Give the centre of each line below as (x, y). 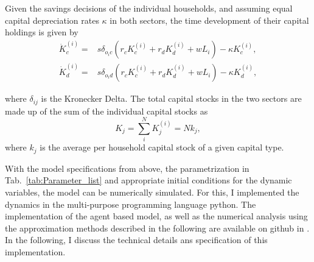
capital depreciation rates (52, 20)
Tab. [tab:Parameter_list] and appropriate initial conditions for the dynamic (148, 180)
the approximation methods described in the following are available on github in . (157, 228)
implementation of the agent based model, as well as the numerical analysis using (156, 216)
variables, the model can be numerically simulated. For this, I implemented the (152, 192)
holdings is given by (42, 32)
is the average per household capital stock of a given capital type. (162, 147)
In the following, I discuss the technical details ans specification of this (136, 240)
